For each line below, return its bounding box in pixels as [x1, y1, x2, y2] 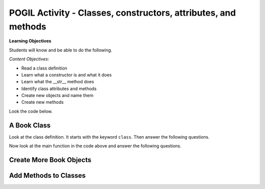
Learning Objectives [9, 38, 52, 44]
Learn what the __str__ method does [21, 79, 94, 85]
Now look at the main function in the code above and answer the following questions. [9, 143, 182, 149]
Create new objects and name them [21, 93, 94, 98]
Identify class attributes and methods [21, 86, 97, 92]
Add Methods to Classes [9, 171, 86, 180]
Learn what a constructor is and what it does [21, 71, 112, 78]
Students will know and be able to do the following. [9, 47, 112, 53]
